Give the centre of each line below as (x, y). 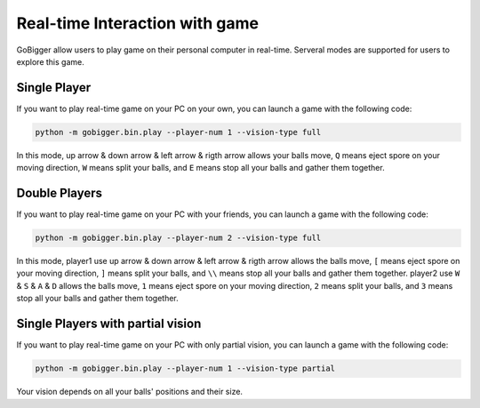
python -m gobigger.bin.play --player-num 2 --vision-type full (178, 238)
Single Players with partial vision (109, 324)
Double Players (59, 193)
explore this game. (50, 61)
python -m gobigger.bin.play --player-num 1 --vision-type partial (185, 368)
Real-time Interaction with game (138, 23)
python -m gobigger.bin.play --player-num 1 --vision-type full (178, 132)
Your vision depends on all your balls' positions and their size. (130, 392)
